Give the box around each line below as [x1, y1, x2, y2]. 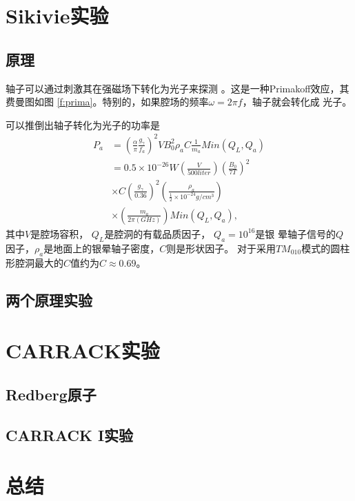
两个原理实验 [6, 289, 92, 310]
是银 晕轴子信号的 [255, 226, 336, 241]
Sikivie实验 [6, 1, 109, 30]
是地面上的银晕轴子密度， [43, 241, 160, 255]
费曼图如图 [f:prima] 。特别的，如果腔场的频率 [6, 94, 209, 109]
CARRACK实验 [6, 336, 160, 365]
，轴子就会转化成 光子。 [242, 94, 352, 109]
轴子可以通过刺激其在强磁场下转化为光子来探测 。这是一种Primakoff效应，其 [6, 81, 349, 95]
